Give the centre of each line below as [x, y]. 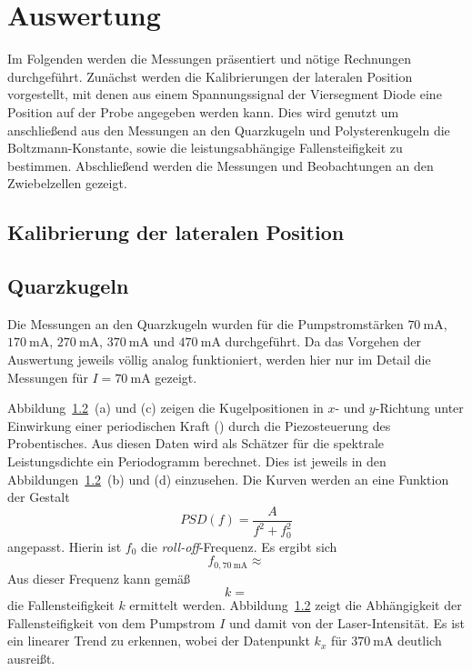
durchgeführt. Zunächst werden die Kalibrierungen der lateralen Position [210, 76]
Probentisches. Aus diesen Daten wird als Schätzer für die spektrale [196, 443]
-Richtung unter [419, 408]
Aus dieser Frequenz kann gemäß [99, 578]
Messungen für [48, 377]
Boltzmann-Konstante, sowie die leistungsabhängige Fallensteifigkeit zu [205, 148]
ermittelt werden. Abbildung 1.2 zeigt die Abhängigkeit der [296, 605]
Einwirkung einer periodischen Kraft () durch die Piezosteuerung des [199, 425]
